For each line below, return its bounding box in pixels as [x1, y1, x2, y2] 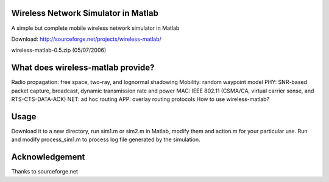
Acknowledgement [11, 152, 85, 163]
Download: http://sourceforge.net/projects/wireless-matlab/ [11, 35, 161, 43]
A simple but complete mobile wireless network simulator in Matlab [11, 24, 180, 32]
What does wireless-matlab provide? [11, 63, 155, 73]
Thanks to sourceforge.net [11, 168, 79, 175]
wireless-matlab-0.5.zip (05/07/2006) [11, 46, 107, 54]
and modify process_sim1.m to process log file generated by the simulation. [11, 136, 200, 143]
